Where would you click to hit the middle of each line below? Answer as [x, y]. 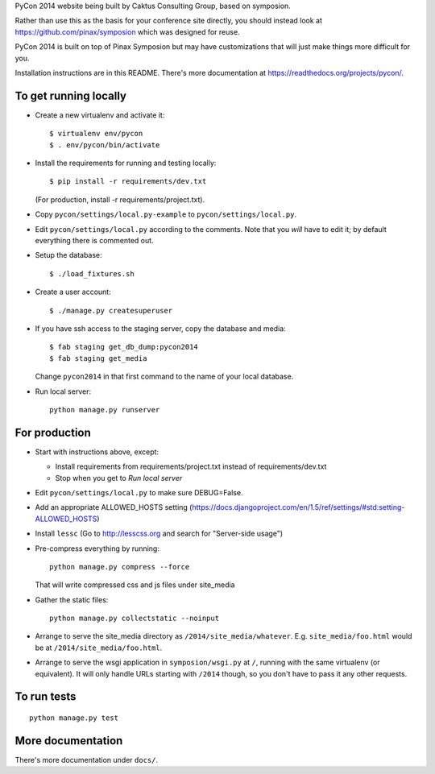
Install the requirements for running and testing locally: [126, 163]
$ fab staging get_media [98, 358]
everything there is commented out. [94, 240]
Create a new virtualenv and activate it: [100, 115]
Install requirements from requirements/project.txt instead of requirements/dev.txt [191, 466]
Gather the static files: [72, 599]
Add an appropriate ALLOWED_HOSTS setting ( [114, 507]
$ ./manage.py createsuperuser [111, 310]
